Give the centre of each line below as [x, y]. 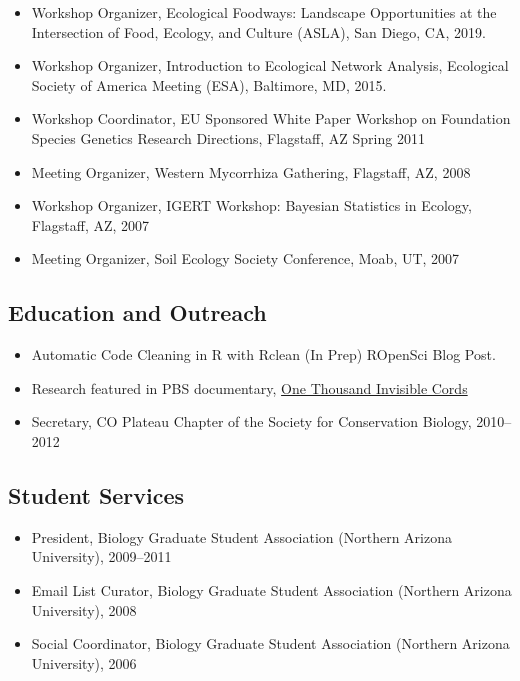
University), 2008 [84, 609]
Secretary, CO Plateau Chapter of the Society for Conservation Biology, [251, 421]
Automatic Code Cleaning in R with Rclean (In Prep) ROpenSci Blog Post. [263, 354]
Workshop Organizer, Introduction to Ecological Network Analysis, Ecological [270, 65]
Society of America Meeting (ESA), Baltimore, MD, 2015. [209, 84]
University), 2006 [84, 662]
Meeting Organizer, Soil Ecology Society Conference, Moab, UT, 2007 [245, 258]
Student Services [96, 494]
